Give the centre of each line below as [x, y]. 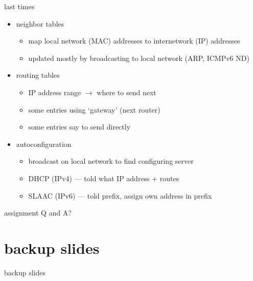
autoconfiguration [44, 144]
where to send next [126, 92]
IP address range [55, 92]
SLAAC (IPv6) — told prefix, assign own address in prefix [120, 195]
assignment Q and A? [38, 213]
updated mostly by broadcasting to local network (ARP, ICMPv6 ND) [139, 58]
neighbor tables [40, 23]
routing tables [38, 75]
